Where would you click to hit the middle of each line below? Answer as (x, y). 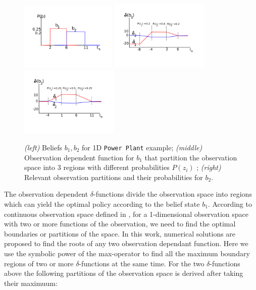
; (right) (209, 167)
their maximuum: (31, 283)
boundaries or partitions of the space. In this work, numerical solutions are (120, 233)
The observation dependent (46, 194)
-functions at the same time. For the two (142, 263)
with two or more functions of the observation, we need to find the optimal (120, 224)
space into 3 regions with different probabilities (97, 167)
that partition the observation (191, 157)
